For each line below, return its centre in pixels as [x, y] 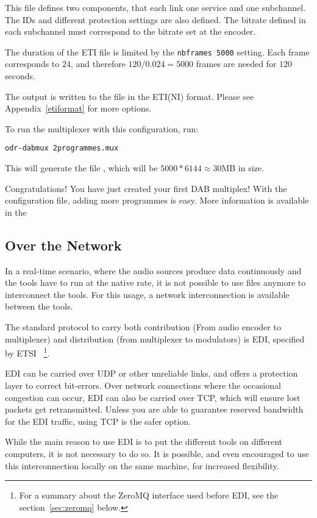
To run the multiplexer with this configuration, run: [102, 128]
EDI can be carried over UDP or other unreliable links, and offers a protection [151, 373]
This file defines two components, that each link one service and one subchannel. [155, 7]
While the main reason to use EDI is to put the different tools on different [144, 442]
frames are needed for [236, 64]
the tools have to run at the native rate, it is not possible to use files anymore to [155, 282]
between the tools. [39, 306]
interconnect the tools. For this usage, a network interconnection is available [147, 294]
